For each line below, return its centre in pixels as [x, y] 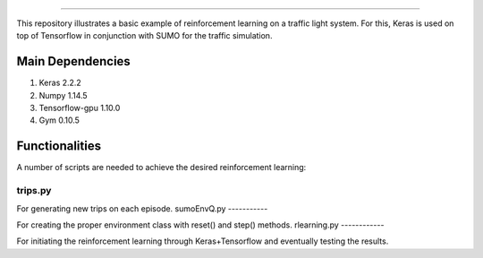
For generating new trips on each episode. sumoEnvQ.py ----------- [142, 208]
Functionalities [59, 146]
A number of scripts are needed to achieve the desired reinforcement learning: [161, 168]
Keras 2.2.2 [60, 83]
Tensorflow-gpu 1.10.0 [80, 108]
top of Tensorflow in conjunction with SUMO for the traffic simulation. [144, 36]
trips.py [34, 191]
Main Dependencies [74, 61]
